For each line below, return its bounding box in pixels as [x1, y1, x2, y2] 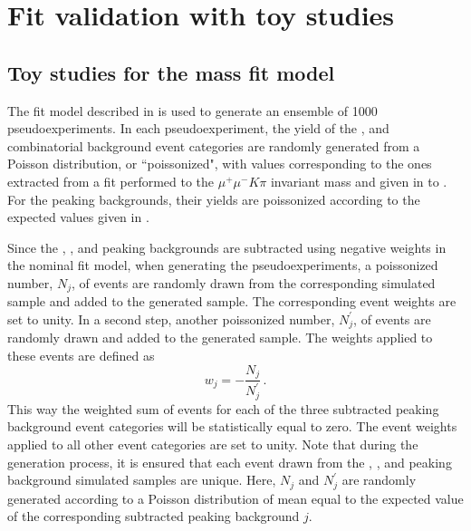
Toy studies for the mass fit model [7, 58, 335, 86]
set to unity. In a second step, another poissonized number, [7, 309, 335, 328]
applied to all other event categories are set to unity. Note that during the [7, 435, 418, 454]
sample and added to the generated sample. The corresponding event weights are [7, 292, 457, 311]
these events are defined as [7, 346, 155, 365]
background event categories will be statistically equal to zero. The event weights [7, 417, 457, 436]
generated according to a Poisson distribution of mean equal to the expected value [7, 488, 464, 507]
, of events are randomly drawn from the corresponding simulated [71, 273, 436, 292]
